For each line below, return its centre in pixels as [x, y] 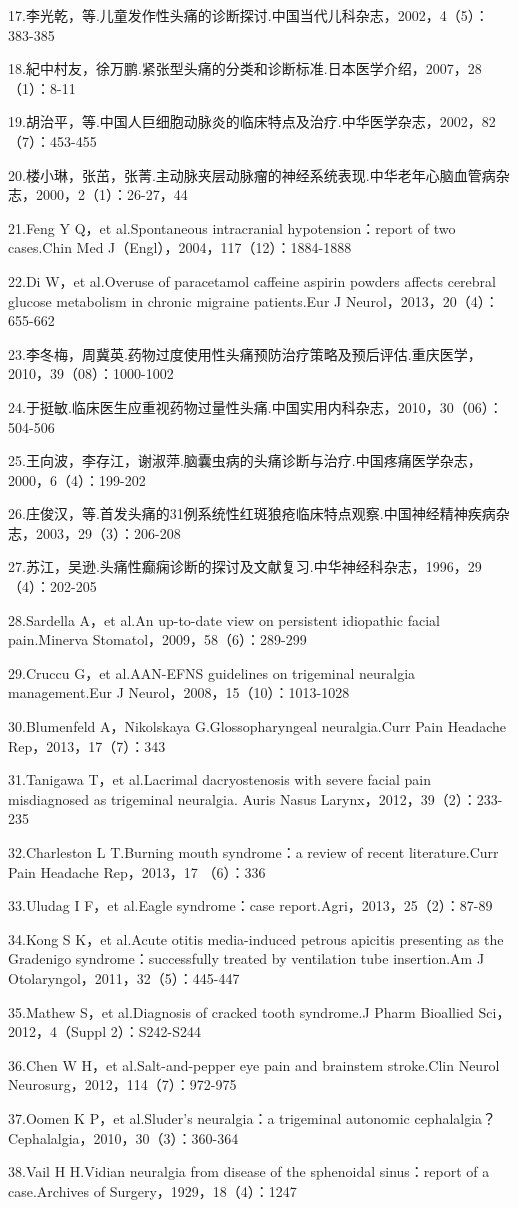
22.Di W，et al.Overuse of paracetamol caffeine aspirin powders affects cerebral [252, 280]
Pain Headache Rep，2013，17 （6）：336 [137, 871]
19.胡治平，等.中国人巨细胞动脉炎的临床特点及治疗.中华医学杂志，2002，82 [252, 121]
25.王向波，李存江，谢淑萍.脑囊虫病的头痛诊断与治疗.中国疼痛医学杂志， [245, 460]
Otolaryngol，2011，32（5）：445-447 [124, 977]
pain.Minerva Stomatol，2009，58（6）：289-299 [157, 639]
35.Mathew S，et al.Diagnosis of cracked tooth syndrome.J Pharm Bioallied [241, 1011]
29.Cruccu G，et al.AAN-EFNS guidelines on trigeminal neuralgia [212, 672]
